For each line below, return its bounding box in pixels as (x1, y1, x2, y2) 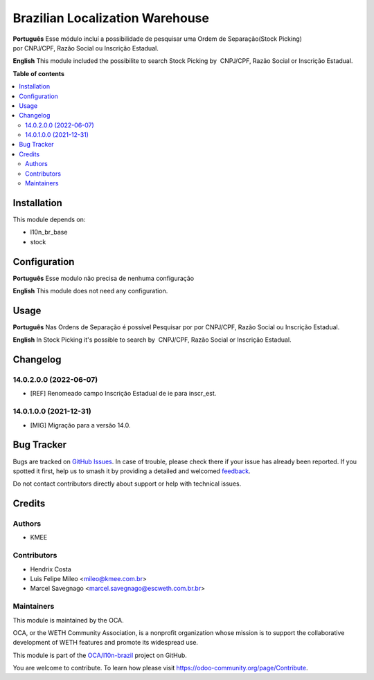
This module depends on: (12, 215, 86, 223)
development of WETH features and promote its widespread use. (12, 638, 199, 647)
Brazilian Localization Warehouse (12, 10, 209, 26)
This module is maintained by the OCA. (12, 616, 124, 624)
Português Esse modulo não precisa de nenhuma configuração (12, 274, 195, 282)
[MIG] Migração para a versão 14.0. (30, 421, 131, 429)
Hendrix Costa (30, 564, 72, 573)
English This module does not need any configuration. (12, 287, 168, 295)
